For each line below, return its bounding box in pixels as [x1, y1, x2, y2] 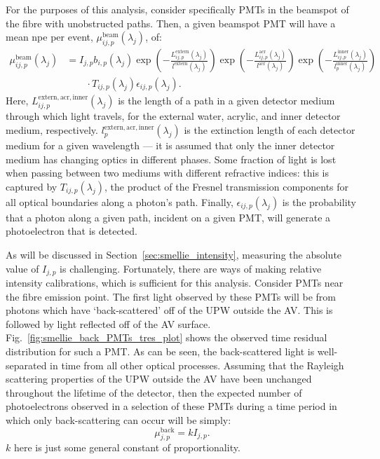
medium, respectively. [6, 123, 98, 137]
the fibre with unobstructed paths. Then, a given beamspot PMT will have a [6, 15, 336, 30]
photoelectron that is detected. [6, 224, 137, 238]
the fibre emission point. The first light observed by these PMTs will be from [6, 289, 336, 303]
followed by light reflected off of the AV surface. [6, 316, 211, 331]
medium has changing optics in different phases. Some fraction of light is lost [6, 151, 337, 166]
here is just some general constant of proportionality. [13, 440, 240, 455]
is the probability [282, 194, 356, 209]
